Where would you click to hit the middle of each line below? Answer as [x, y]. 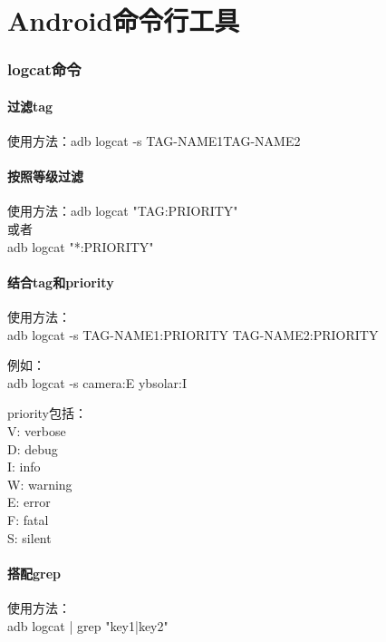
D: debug [33, 448]
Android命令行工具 [124, 20]
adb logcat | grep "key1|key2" [88, 625]
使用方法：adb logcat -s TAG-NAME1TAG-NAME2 [154, 141]
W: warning [40, 484]
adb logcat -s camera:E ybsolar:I [97, 382]
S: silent [29, 537]
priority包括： [47, 413]
